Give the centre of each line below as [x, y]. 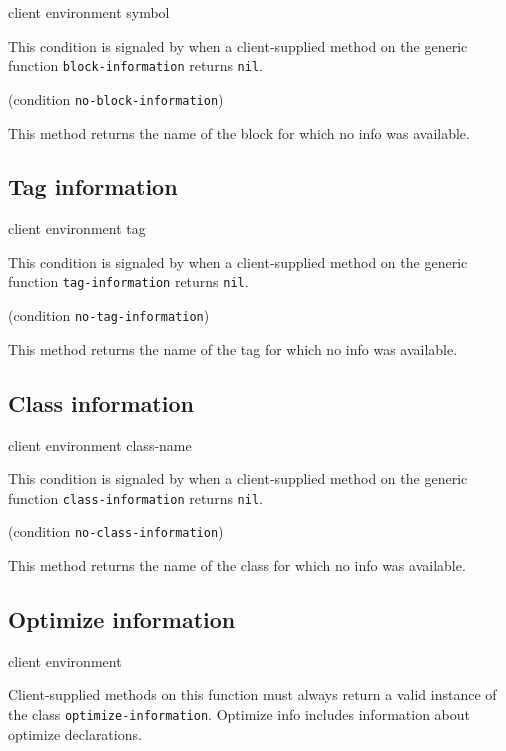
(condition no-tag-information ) [109, 315]
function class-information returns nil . [135, 497]
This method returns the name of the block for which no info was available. [239, 132]
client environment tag [77, 228]
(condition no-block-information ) [116, 98]
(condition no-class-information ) [116, 531]
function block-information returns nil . [135, 65]
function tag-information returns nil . [128, 281]
